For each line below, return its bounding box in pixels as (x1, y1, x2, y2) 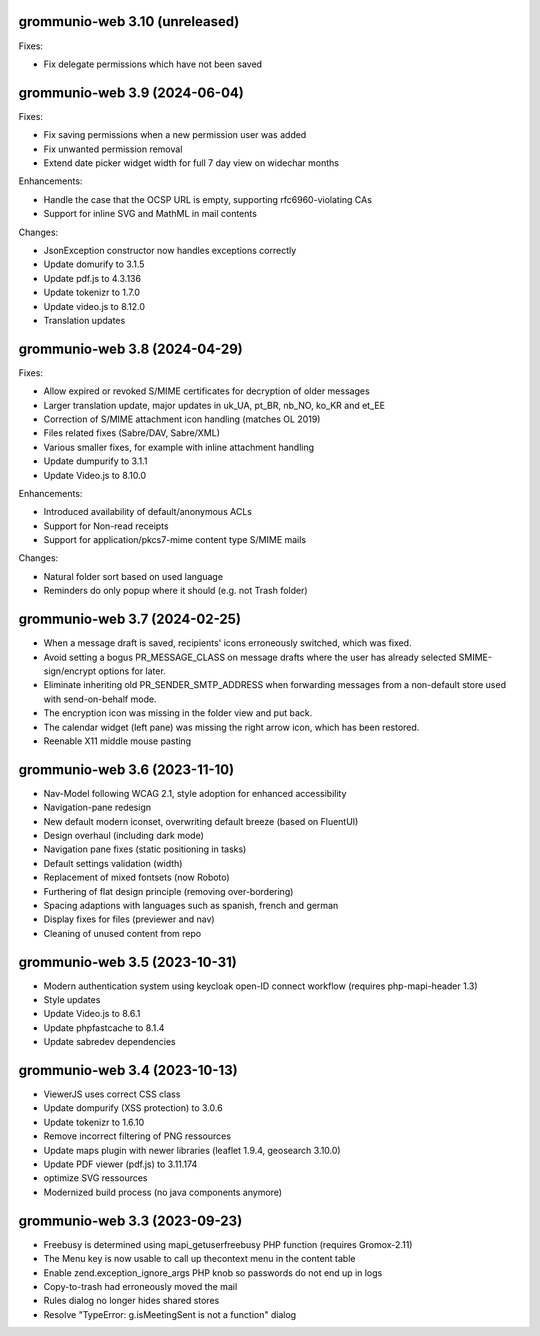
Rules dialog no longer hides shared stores (43, 1295, 220, 1307)
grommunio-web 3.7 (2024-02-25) (18, 611, 242, 628)
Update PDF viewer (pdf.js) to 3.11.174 (43, 1158, 198, 1170)
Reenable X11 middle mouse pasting (43, 735, 192, 747)
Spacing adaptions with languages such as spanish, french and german (43, 899, 339, 911)
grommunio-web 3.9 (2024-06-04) (18, 84, 244, 101)
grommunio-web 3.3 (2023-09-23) (18, 1212, 243, 1229)
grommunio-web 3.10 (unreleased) (18, 13, 240, 30)
